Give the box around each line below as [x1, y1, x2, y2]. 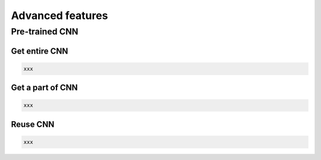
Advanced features [11, 9, 108, 22]
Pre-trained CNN [11, 26, 78, 37]
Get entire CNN [11, 46, 68, 56]
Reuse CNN [11, 119, 55, 129]
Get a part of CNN [11, 83, 78, 93]
